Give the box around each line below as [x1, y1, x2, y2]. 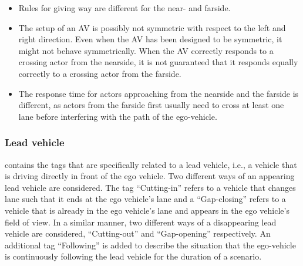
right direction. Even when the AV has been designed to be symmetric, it [18, 33, 282, 45]
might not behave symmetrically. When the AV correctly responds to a [18, 44, 274, 56]
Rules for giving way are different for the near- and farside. [18, 2, 231, 14]
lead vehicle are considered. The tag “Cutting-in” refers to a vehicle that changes [5, 181, 296, 193]
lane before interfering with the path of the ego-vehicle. [18, 110, 217, 122]
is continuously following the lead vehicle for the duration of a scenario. [5, 250, 262, 262]
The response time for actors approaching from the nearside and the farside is [18, 87, 299, 99]
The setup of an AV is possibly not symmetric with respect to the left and [18, 21, 286, 33]
